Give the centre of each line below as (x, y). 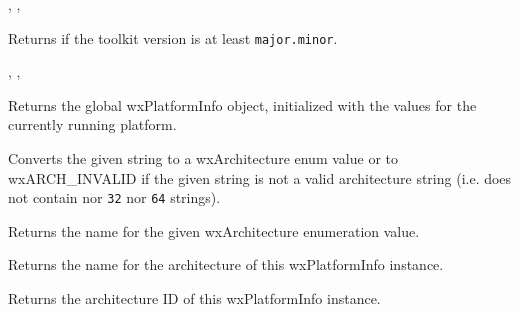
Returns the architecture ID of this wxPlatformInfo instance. (194, 298)
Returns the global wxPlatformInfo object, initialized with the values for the (242, 104)
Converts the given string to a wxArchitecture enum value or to (203, 158)
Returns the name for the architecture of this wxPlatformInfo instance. (226, 264)
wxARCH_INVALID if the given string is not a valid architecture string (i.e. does (260, 177)
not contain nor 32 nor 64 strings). (114, 197)
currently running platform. (92, 124)
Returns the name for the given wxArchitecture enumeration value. (214, 230)
